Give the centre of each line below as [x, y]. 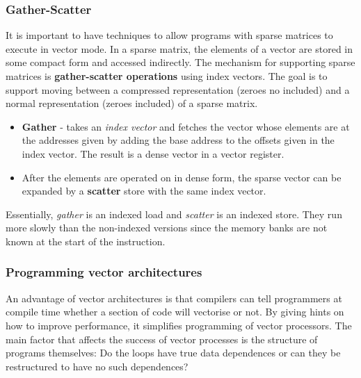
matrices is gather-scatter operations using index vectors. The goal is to [167, 76]
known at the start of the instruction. [86, 241]
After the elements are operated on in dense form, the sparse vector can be [182, 177]
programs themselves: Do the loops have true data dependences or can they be [173, 353]
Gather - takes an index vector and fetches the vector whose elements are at [186, 126]
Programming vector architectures [104, 272]
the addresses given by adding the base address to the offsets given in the [178, 140]
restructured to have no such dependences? [97, 366]
